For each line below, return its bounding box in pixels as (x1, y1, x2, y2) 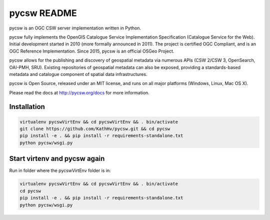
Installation (9, 102, 45, 111)
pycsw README (9, 7, 77, 18)
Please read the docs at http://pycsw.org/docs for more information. (9, 89, 149, 95)
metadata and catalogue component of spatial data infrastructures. (9, 71, 147, 77)
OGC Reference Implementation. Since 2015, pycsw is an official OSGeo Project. (9, 48, 174, 54)
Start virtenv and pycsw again (9, 154, 105, 163)
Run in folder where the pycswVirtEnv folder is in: (9, 167, 111, 173)
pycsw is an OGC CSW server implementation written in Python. (9, 25, 141, 31)
